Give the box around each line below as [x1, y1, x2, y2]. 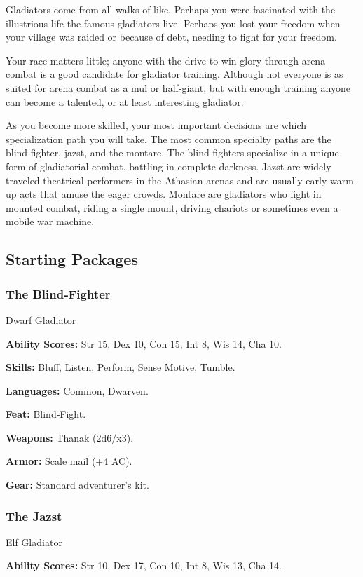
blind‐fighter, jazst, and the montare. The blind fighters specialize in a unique [6, 145, 339, 160]
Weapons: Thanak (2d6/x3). [6, 430, 134, 444]
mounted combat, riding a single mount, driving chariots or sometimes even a [6, 200, 338, 215]
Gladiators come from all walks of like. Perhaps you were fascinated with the [6, 2, 336, 16]
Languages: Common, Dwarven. [6, 383, 149, 398]
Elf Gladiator [6, 534, 62, 549]
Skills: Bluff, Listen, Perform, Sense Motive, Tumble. [6, 360, 235, 374]
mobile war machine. [6, 214, 95, 229]
